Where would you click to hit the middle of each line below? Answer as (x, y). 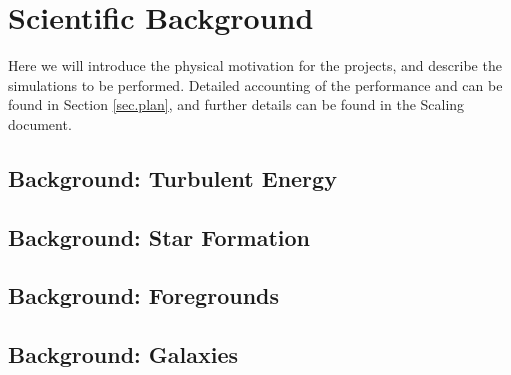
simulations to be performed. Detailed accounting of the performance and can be (255, 84)
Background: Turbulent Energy (172, 177)
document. (40, 123)
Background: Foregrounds (144, 295)
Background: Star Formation (159, 236)
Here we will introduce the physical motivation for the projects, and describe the (255, 65)
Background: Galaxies (123, 354)
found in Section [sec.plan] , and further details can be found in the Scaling (236, 104)
